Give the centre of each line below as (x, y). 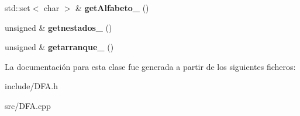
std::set (18, 8)
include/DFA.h (32, 86)
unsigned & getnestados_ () (58, 27)
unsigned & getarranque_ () (59, 47)
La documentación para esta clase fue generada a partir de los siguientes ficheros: (150, 66)
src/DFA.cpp (28, 105)
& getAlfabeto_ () (112, 8)
